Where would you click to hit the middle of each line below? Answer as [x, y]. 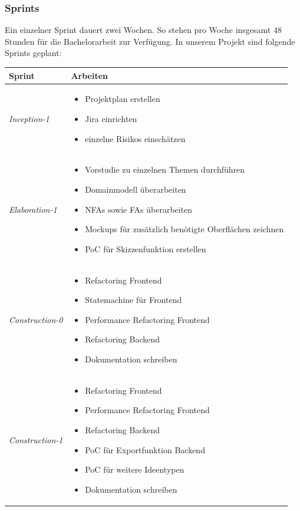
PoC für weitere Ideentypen [135, 469]
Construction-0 [36, 319]
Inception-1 [29, 118]
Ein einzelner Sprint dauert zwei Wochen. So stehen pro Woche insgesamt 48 [143, 30]
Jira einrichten [111, 118]
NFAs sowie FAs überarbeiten [139, 209]
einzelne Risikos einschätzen [135, 138]
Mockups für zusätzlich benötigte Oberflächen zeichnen [184, 229]
